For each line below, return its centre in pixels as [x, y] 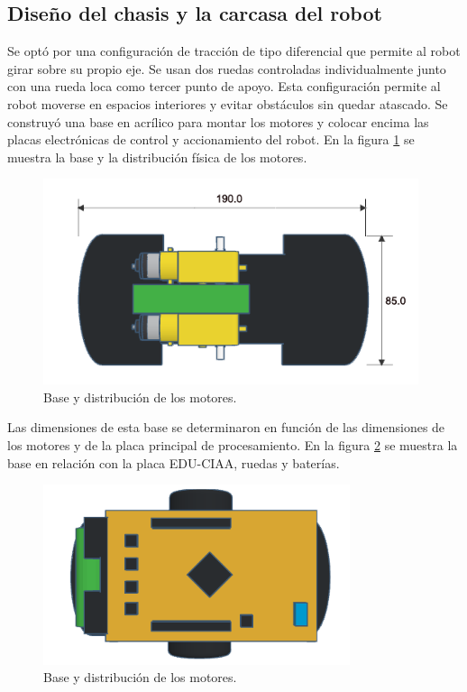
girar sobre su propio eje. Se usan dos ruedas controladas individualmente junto [227, 68]
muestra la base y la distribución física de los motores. [157, 157]
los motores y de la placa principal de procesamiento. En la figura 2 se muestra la [233, 444]
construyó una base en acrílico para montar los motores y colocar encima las [218, 121]
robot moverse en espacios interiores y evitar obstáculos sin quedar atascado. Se [228, 103]
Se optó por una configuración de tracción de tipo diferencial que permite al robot [234, 51]
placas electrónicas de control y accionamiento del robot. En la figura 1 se [211, 139]
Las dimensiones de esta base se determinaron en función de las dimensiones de [226, 427]
